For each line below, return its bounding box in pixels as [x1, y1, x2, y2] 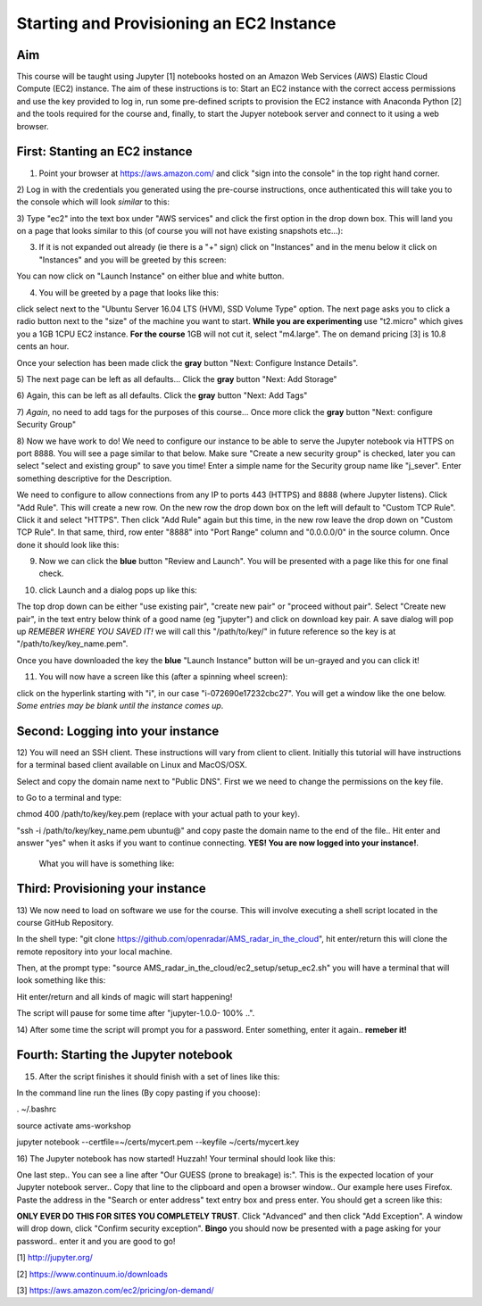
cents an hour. [16, 341, 70, 352]
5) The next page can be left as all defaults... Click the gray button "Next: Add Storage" [16, 374, 338, 384]
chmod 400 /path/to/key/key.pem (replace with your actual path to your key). [16, 809, 301, 819]
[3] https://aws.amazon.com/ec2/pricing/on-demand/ [16, 1285, 214, 1296]
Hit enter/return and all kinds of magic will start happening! [16, 991, 233, 1002]
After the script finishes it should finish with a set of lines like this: [38, 1071, 280, 1082]
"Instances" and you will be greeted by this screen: [38, 254, 227, 265]
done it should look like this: [16, 539, 120, 550]
